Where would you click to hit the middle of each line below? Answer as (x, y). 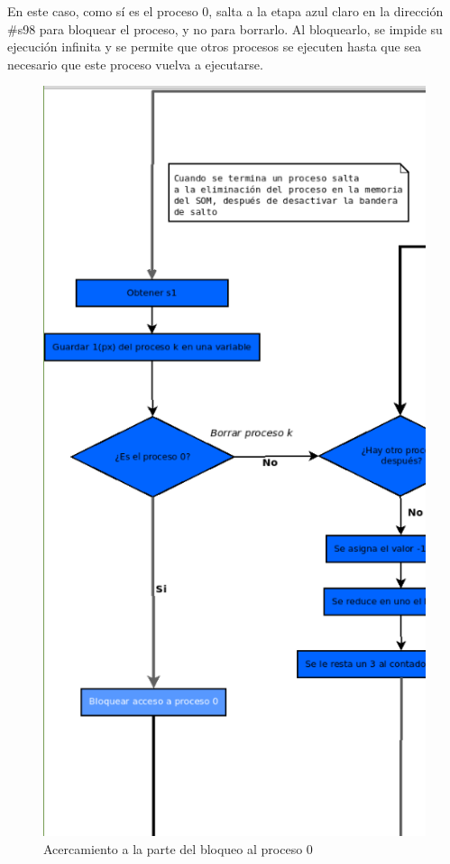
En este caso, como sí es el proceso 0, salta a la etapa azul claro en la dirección (225, 11)
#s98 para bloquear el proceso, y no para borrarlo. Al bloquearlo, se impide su (225, 28)
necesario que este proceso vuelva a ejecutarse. (135, 64)
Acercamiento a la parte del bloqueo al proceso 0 (178, 849)
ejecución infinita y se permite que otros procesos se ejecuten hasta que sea (215, 46)
